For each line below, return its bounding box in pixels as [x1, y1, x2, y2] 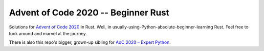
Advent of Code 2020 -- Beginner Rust [9, 7, 170, 18]
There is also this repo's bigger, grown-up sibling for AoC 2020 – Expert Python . [9, 39, 171, 45]
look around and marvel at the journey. [9, 30, 87, 36]
